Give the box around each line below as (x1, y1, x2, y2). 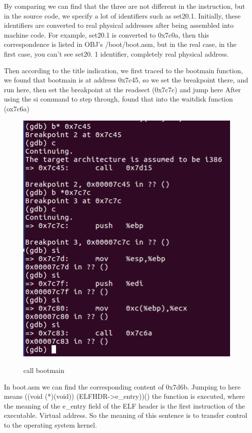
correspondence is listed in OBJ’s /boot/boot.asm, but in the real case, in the (4, 39, 236, 49)
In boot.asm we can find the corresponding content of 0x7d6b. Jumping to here (4, 381, 241, 392)
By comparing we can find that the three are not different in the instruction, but (4, 1, 245, 11)
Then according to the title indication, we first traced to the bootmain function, (4, 65, 243, 75)
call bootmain (23, 365, 65, 375)
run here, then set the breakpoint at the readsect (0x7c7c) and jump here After (4, 84, 241, 94)
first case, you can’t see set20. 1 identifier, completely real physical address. (4, 48, 229, 59)
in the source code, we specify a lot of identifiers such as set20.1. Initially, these (4, 10, 241, 21)
